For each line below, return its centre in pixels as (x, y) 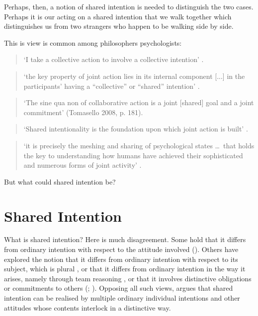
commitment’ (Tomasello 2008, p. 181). (83, 112)
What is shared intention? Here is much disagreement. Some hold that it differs (125, 239)
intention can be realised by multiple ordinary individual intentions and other (122, 298)
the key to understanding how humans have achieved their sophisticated (133, 155)
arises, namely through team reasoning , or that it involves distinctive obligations (128, 278)
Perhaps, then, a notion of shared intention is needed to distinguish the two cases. (129, 6)
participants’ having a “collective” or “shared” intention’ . (112, 86)
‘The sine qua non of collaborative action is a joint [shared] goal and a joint (139, 102)
